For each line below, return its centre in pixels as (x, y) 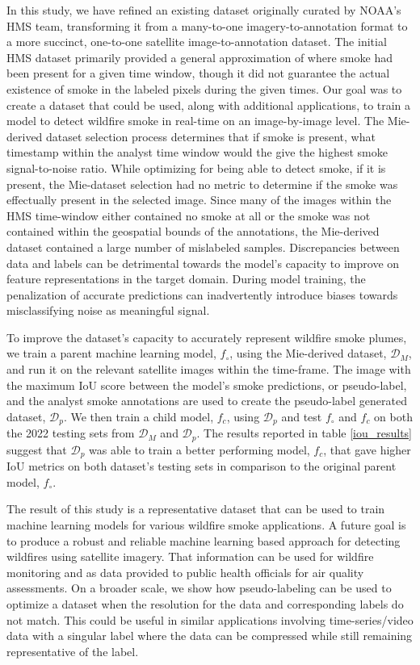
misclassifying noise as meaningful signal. (108, 310)
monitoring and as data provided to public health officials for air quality (185, 572)
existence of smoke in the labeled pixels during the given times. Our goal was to (204, 88)
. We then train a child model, (139, 416)
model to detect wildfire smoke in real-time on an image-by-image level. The (195, 121)
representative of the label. (73, 651)
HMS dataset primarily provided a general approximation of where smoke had (199, 57)
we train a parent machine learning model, (111, 353)
